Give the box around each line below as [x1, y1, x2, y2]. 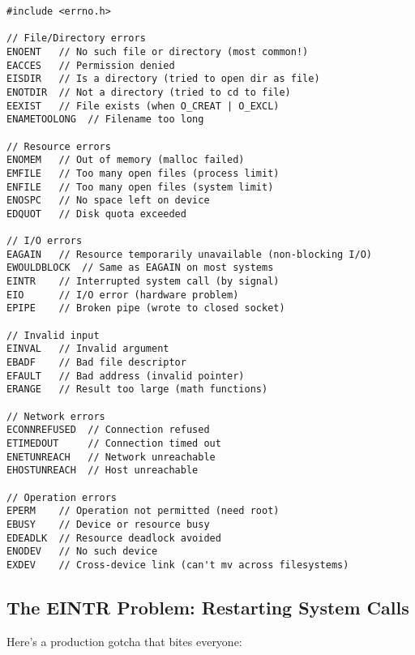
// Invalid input [6, 329, 100, 341]
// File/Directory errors [6, 32, 146, 45]
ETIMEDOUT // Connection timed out [6, 438, 221, 449]
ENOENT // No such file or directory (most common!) [6, 45, 309, 58]
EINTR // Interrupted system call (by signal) [6, 276, 280, 288]
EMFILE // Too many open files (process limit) [6, 167, 280, 179]
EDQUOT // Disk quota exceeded [6, 208, 186, 220]
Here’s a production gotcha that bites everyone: [6, 632, 242, 649]
